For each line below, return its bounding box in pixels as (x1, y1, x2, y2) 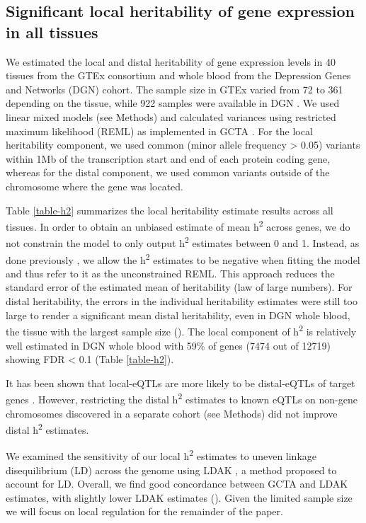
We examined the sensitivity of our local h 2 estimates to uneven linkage (6, 447, 317, 464)
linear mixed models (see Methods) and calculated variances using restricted (6, 109, 336, 124)
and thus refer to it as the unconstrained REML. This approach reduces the (6, 265, 335, 280)
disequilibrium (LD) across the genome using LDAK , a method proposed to (6, 462, 337, 477)
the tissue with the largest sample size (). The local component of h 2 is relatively (6, 322, 357, 338)
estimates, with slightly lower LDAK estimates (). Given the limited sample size (6, 490, 353, 505)
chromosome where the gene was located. (6, 178, 184, 193)
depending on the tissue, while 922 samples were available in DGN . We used (6, 96, 340, 110)
